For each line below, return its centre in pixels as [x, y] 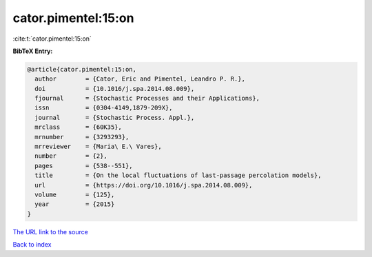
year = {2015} [75, 204]
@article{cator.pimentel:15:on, [82, 69]
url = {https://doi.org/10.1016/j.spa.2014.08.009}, [144, 185]
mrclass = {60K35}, [78, 127]
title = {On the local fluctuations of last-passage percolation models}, [178, 175]
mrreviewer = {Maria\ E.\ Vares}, [98, 147]
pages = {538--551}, [84, 166]
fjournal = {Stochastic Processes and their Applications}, [147, 99]
